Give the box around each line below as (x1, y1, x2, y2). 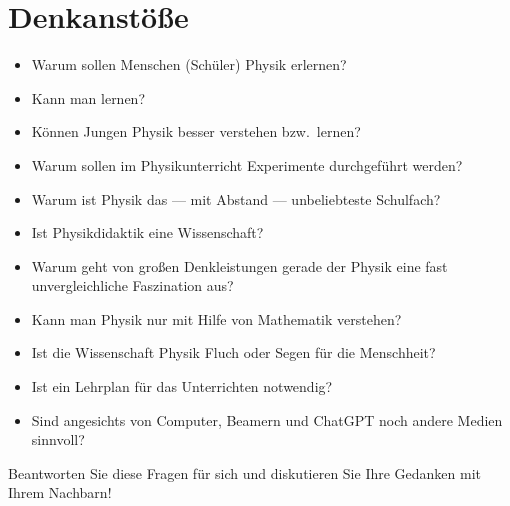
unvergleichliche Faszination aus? (31, 275, 234, 296)
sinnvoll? (31, 429, 85, 450)
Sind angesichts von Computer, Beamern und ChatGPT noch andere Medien (31, 409, 503, 430)
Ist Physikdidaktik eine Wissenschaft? (31, 222, 264, 243)
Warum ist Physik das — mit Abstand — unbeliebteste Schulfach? (31, 188, 441, 209)
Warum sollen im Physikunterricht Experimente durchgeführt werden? (31, 154, 463, 175)
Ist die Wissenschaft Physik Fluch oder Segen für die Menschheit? (31, 342, 436, 363)
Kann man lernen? (31, 87, 146, 108)
